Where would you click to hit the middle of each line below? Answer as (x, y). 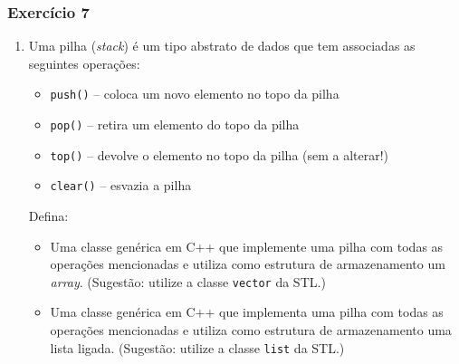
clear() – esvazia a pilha (121, 185)
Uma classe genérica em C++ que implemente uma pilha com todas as (247, 246)
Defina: (48, 216)
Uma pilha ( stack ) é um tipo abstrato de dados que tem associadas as (222, 46)
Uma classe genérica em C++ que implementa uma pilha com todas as (247, 312)
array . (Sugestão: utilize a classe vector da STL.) (188, 281)
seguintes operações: (84, 63)
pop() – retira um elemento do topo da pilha (175, 125)
